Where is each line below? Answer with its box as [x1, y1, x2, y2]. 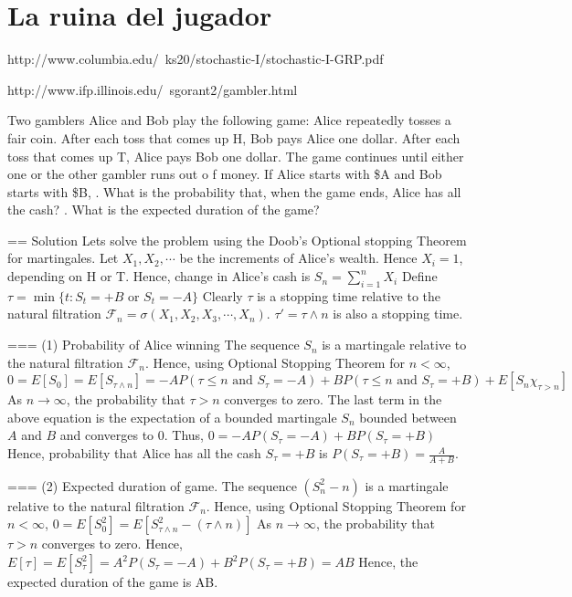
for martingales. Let [7, 248, 119, 267]
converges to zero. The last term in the [224, 390, 442, 409]
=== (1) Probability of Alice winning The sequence [7, 335, 300, 354]
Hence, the [358, 552, 418, 571]
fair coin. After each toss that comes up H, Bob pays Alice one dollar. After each [7, 128, 461, 147]
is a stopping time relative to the [257, 286, 441, 305]
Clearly [202, 286, 243, 305]
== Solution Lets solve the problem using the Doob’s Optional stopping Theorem [7, 230, 467, 249]
